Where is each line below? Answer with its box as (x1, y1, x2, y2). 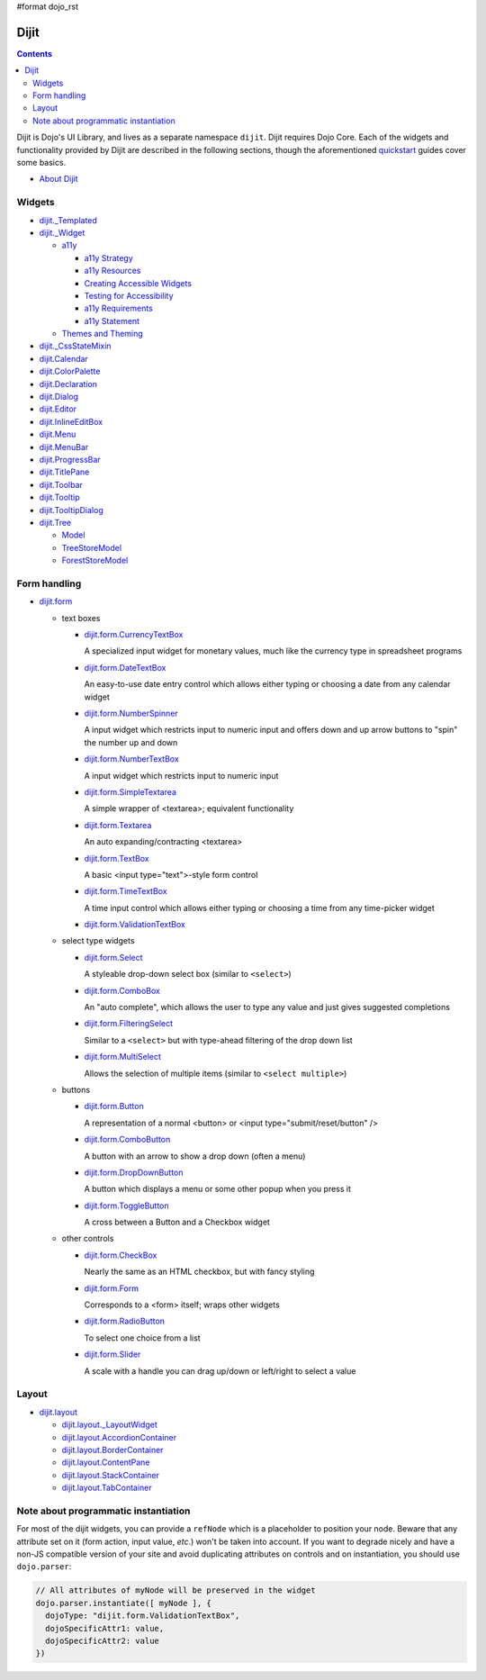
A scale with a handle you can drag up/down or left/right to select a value (84, 1365, 356, 1377)
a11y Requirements (84, 303, 153, 314)
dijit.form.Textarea (84, 819, 152, 830)
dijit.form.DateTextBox (84, 662, 166, 673)
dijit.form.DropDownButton (84, 1167, 184, 1178)
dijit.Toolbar (39, 479, 83, 490)
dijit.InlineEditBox (39, 416, 103, 427)
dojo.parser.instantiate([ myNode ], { (35, 1598, 211, 1608)
